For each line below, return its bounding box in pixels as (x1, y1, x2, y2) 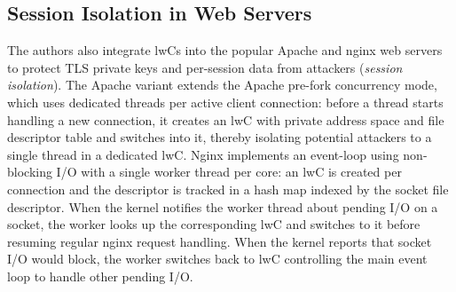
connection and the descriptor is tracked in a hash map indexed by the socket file (7, 179, 449, 198)
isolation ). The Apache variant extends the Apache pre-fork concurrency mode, (7, 75, 437, 94)
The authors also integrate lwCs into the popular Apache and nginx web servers (7, 41, 443, 59)
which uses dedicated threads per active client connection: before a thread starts (7, 92, 444, 111)
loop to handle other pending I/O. (7, 266, 193, 285)
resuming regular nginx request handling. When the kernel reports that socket (7, 232, 432, 250)
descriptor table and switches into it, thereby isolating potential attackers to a (7, 128, 432, 146)
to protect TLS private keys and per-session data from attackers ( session (7, 58, 403, 76)
